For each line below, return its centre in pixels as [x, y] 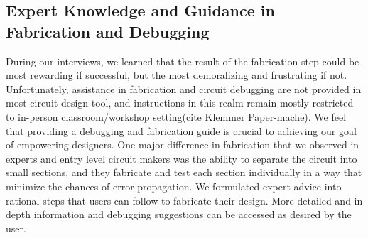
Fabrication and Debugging [108, 31]
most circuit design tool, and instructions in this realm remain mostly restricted [180, 103]
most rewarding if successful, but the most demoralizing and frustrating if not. [177, 75]
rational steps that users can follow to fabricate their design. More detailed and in [184, 200]
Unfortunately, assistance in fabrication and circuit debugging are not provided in [184, 88]
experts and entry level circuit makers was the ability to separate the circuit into [182, 158]
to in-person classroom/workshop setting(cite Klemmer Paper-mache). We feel [176, 116]
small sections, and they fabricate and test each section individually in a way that [184, 172]
